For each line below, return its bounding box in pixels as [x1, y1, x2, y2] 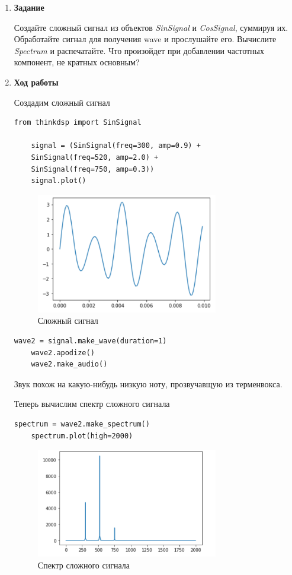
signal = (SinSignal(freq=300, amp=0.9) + [31, 141, 201, 150]
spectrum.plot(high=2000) [31, 431, 133, 440]
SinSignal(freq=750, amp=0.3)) [31, 165, 155, 173]
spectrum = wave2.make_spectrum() [14, 420, 150, 429]
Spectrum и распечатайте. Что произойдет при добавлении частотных [14, 44, 265, 56]
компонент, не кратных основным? [14, 56, 140, 68]
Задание [14, 1, 44, 13]
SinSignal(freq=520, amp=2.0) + [31, 153, 159, 162]
